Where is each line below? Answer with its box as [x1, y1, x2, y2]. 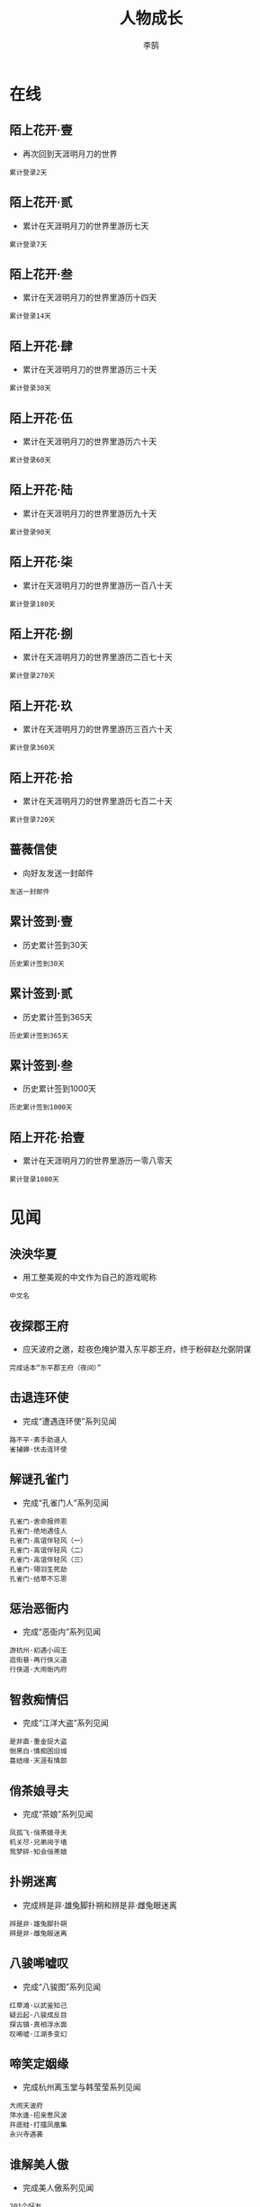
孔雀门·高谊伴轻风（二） [9, 1545, 87, 1554]
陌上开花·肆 [9, 339, 74, 354]
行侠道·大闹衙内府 [9, 1665, 67, 1675]
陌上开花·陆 [9, 483, 74, 498]
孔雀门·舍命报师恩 [9, 1516, 67, 1526]
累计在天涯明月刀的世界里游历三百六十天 [22, 724, 173, 735]
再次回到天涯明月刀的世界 [22, 148, 118, 158]
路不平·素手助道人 [9, 1435, 67, 1444]
